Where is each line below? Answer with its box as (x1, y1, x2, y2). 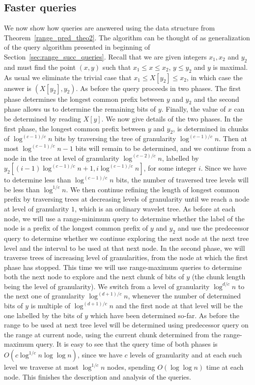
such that (102, 61, 131, 72)
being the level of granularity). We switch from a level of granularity (4, 281, 210, 291)
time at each (206, 362, 244, 372)
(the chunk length (192, 271, 246, 282)
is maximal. (213, 61, 248, 72)
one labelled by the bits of (4, 310, 83, 320)
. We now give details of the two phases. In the (101, 113, 243, 123)
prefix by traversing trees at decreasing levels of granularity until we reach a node (4, 194, 250, 204)
